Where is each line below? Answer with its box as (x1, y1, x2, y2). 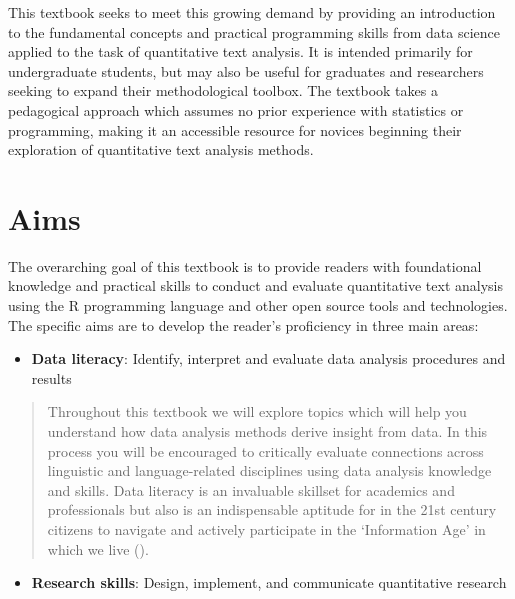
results (31, 367, 72, 388)
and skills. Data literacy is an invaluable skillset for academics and (47, 479, 455, 500)
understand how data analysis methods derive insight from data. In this (47, 421, 488, 442)
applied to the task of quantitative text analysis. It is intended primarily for (8, 41, 473, 62)
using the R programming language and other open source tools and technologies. (8, 295, 508, 316)
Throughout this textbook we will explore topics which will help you (47, 401, 467, 422)
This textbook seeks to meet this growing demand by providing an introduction (8, 2, 496, 22)
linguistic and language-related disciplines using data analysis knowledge (47, 460, 492, 481)
